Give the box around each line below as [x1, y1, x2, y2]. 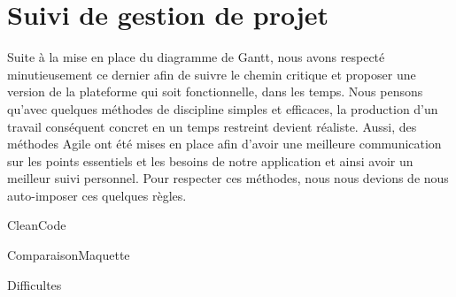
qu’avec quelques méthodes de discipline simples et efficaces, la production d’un [7, 99, 438, 118]
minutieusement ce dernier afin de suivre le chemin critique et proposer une [7, 65, 416, 83]
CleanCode [7, 216, 66, 234]
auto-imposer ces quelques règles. [7, 186, 187, 204]
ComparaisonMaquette [7, 246, 130, 264]
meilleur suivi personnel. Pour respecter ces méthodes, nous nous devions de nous [7, 169, 449, 187]
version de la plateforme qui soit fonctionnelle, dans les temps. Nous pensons [7, 82, 423, 101]
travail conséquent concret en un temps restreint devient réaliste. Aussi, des [7, 117, 417, 135]
